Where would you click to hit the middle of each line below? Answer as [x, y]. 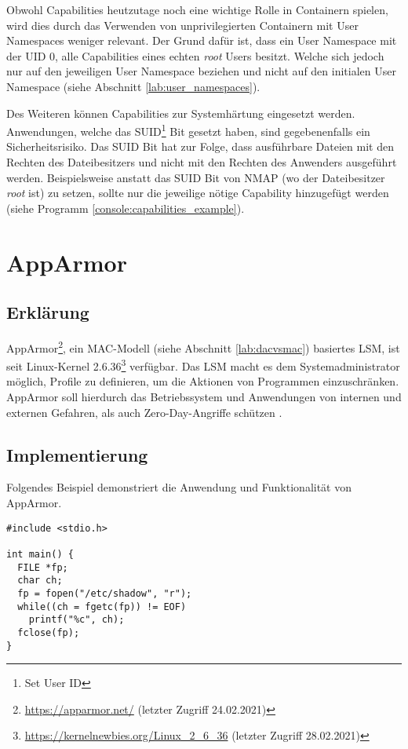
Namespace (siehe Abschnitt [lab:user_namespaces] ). [133, 86]
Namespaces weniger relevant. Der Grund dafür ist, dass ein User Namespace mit [202, 40]
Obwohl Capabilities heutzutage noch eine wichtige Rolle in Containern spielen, [197, 9]
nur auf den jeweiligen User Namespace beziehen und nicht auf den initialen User [201, 71]
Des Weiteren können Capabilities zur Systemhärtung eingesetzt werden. [181, 113]
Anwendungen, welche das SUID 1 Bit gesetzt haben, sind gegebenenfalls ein [188, 130]
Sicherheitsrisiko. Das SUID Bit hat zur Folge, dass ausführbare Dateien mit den [200, 146]
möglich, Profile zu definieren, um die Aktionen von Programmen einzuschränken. [203, 381]
